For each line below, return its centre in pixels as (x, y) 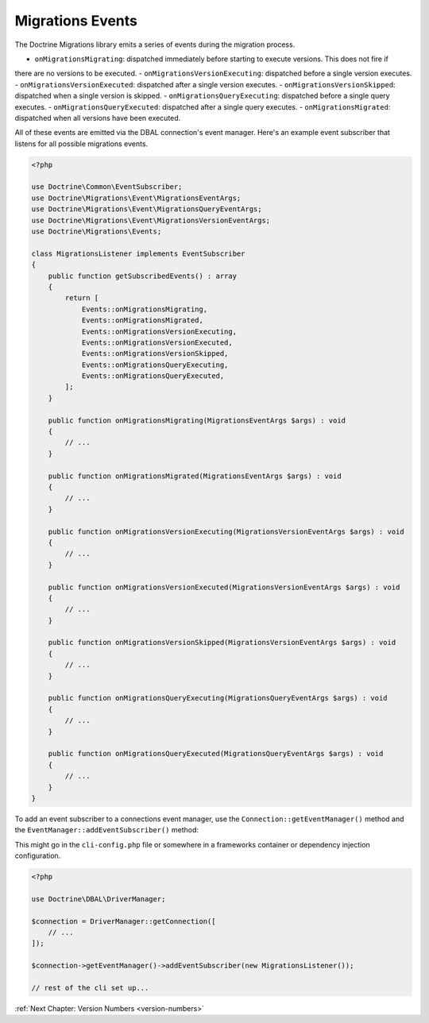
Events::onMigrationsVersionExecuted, (157, 342)
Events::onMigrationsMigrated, (143, 320)
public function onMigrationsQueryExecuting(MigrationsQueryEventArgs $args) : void (218, 698)
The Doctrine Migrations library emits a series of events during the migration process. (155, 44)
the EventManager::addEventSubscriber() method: (106, 830)
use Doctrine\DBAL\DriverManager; (99, 899)
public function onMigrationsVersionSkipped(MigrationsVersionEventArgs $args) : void (222, 643)
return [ (82, 298)
